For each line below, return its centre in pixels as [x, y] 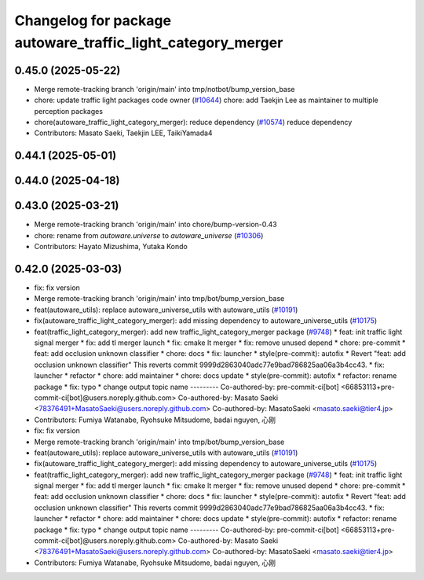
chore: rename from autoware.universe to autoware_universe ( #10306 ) [149, 235]
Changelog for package [93, 20]
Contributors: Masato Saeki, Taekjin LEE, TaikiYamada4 [123, 133]
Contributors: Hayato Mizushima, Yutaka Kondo [111, 247]
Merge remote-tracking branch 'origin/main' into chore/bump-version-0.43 [156, 225]
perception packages [69, 111]
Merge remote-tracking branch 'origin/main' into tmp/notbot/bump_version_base [164, 89]
